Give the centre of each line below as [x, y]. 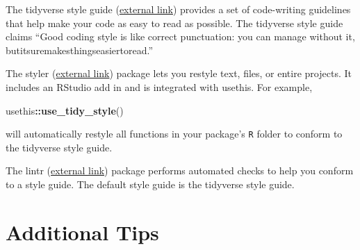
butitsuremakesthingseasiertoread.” [79, 50]
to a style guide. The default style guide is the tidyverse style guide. [150, 184]
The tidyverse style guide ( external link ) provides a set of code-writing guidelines [178, 9]
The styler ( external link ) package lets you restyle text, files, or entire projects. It [179, 73]
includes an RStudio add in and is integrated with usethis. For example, [159, 86]
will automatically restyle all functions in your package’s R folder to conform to [174, 134]
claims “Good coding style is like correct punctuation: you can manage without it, [180, 36]
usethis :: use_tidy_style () [65, 110]
